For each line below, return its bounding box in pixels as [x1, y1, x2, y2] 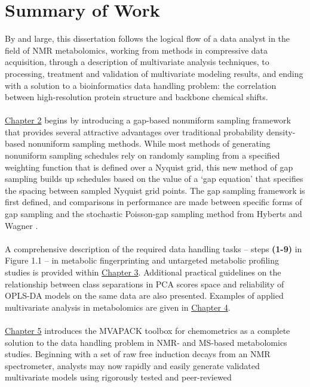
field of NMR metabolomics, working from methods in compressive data [5, 44, 268, 56]
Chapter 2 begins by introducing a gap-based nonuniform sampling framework [5, 114, 291, 126]
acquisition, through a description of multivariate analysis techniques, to [5, 55, 269, 68]
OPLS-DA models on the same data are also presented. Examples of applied [5, 289, 284, 302]
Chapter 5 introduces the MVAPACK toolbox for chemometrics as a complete [5, 324, 290, 336]
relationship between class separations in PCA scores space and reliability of [5, 277, 284, 290]
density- [266, 125, 296, 138]
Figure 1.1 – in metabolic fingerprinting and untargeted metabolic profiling [5, 254, 279, 267]
